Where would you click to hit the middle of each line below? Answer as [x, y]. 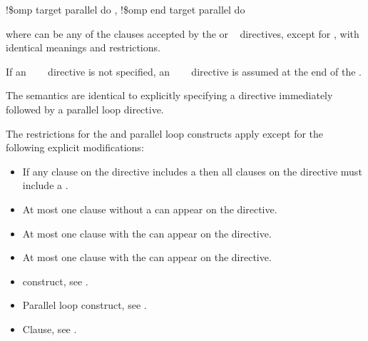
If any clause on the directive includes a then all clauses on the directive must [192, 171]
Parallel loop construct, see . [85, 305]
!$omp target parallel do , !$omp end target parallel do [126, 9]
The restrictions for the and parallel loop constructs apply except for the [165, 133]
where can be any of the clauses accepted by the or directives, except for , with [183, 33]
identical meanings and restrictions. [83, 47]
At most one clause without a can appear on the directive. [150, 209]
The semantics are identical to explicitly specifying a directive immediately [169, 95]
